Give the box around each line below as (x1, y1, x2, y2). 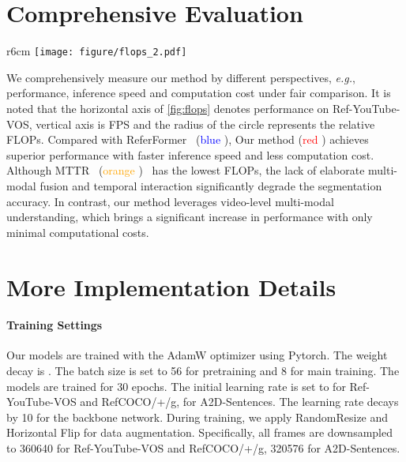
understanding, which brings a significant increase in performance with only (6, 208, 373, 225)
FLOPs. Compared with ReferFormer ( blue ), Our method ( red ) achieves (6, 131, 369, 148)
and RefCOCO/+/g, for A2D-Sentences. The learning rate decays (80, 393, 399, 410)
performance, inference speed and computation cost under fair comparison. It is (6, 85, 391, 101)
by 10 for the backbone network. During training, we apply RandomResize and (6, 408, 389, 425)
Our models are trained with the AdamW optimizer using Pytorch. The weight (6, 347, 388, 363)
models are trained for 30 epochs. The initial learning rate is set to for (6, 377, 346, 394)
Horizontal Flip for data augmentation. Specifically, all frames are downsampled (6, 424, 393, 441)
